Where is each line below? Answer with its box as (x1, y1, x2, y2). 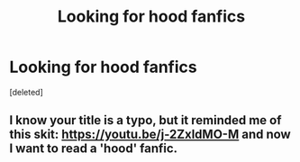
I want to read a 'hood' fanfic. (9, 141, 178, 157)
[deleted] (9, 86, 43, 97)
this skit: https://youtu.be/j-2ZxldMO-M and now (9, 127, 291, 142)
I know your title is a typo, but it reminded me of (9, 112, 282, 128)
